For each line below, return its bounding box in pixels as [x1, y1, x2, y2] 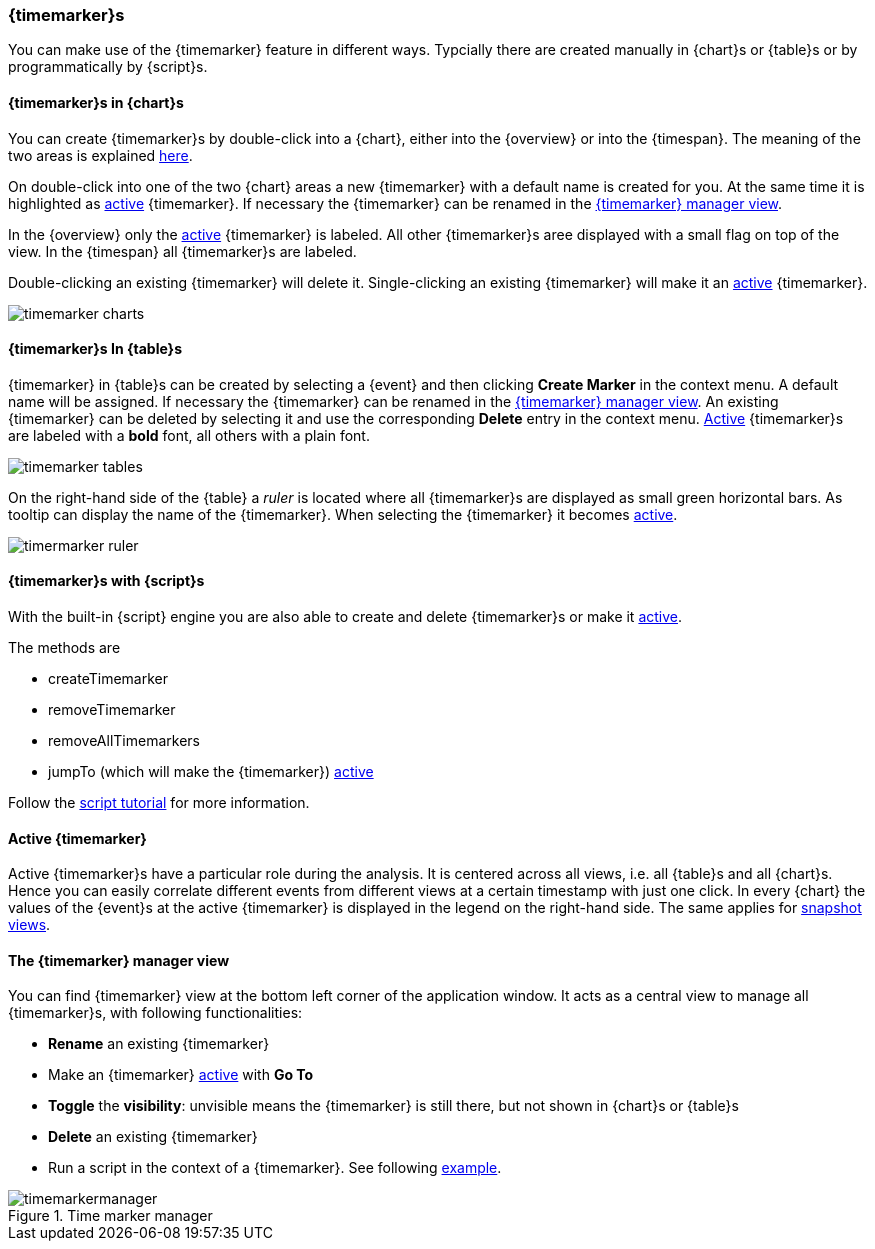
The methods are [8, 639, 121, 657]
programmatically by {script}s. [8, 58, 208, 76]
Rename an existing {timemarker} [48, 1035, 270, 1053]
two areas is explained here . [8, 146, 193, 164]
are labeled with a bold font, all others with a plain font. [8, 426, 370, 444]
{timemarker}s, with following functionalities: [8, 1004, 303, 1022]
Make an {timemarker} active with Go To [48, 1066, 314, 1084]
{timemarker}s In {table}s [8, 340, 183, 358]
